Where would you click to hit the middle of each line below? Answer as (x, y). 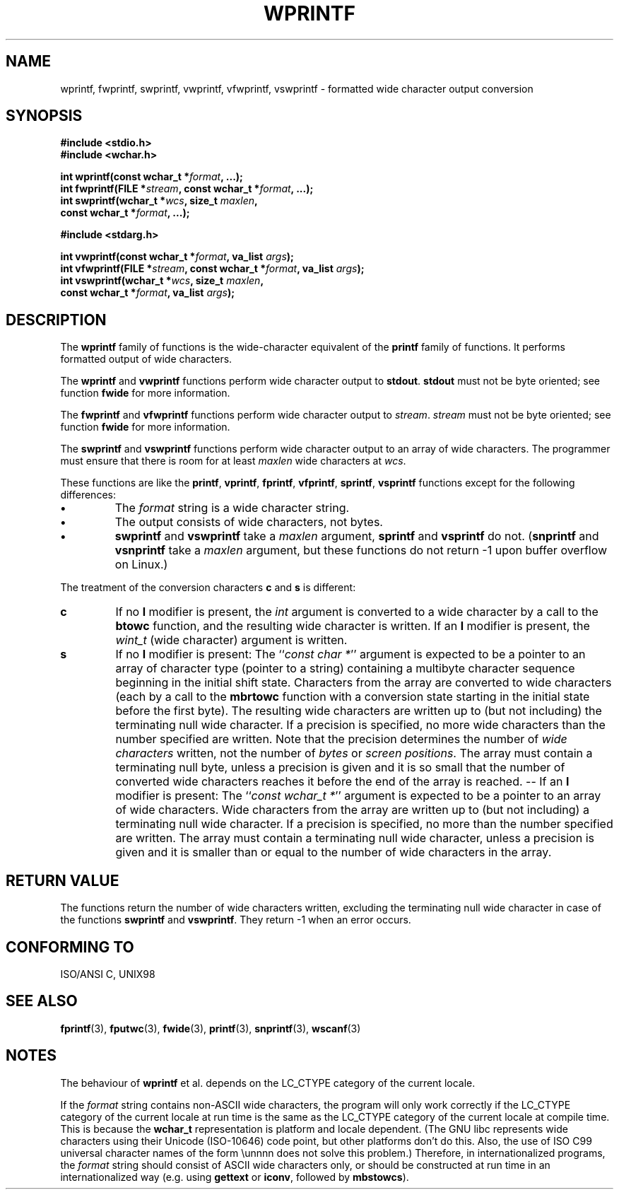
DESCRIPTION (56, 320)
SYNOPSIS (44, 116)
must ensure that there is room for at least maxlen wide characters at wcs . (233, 461)
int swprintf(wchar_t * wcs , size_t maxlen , (159, 201)
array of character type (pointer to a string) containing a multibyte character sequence (345, 669)
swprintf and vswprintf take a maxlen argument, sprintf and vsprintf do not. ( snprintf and (357, 536)
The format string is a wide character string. (232, 508)
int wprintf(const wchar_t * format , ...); (152, 177)
